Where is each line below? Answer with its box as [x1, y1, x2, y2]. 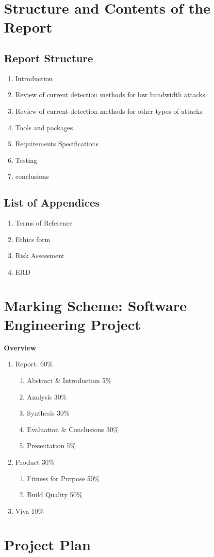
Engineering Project [4, 314, 141, 334]
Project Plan [4, 534, 91, 554]
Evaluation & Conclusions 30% [27, 424, 119, 434]
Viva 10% [15, 505, 44, 516]
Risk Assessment [15, 250, 65, 261]
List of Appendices [4, 195, 100, 210]
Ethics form [15, 234, 50, 244]
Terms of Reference [15, 218, 73, 228]
